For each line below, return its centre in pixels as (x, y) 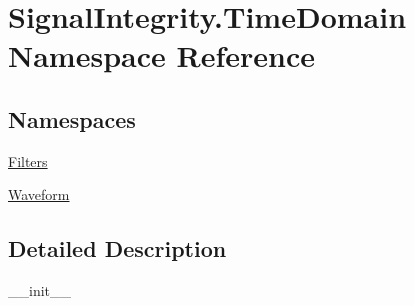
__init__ (40, 290)
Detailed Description (117, 248)
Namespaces (72, 118)
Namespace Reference (161, 55)
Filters (28, 160)
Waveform (39, 194)
